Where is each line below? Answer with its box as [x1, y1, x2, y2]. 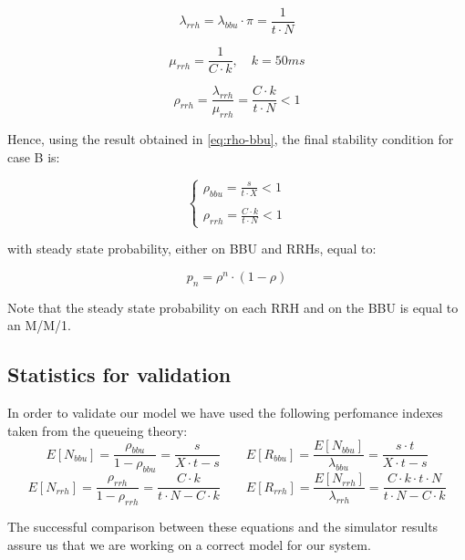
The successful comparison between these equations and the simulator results [7, 517, 439, 536]
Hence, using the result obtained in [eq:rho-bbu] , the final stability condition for [7, 129, 454, 148]
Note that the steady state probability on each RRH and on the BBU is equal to [7, 297, 459, 316]
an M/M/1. [7, 316, 72, 335]
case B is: [7, 147, 60, 166]
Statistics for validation [7, 360, 232, 389]
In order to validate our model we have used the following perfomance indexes [7, 403, 443, 422]
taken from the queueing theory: [7, 420, 188, 440]
